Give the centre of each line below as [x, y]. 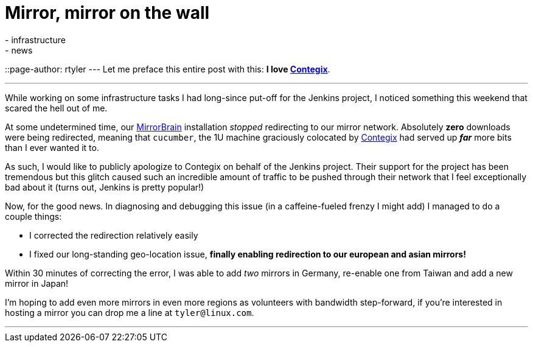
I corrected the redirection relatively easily [114, 235]
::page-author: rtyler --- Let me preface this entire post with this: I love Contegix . [168, 69]
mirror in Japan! [37, 283]
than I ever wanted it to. [52, 147]
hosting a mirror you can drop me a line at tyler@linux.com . [130, 312]
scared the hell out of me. [56, 108]
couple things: [33, 216]
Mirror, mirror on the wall [107, 13]
